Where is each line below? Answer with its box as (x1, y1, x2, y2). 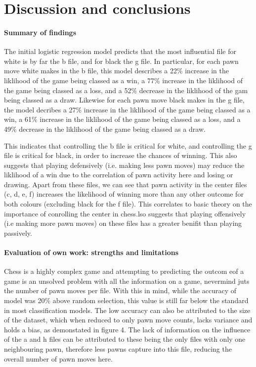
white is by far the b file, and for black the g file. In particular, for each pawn (4, 55, 239, 66)
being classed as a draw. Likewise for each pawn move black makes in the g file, (4, 95, 245, 105)
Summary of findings (4, 27, 77, 37)
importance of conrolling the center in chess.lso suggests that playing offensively (4, 208, 246, 218)
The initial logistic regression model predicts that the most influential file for (4, 46, 236, 56)
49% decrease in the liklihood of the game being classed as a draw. (4, 123, 206, 134)
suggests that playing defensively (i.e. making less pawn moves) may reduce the (4, 159, 245, 170)
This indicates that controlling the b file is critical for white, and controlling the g (4, 140, 252, 151)
